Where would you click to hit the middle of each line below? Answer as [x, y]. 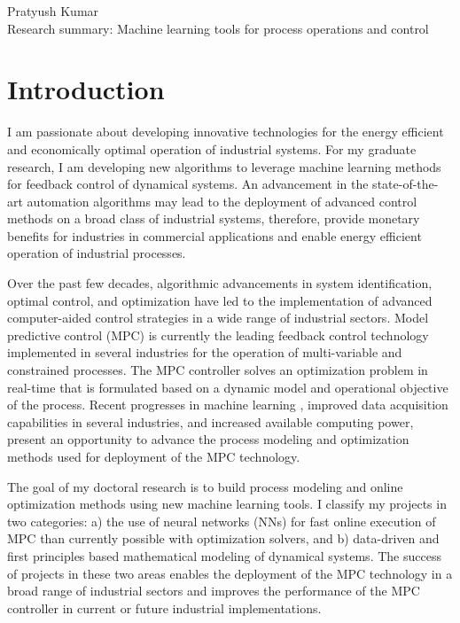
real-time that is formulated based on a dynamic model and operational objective [228, 387]
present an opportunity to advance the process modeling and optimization [208, 439]
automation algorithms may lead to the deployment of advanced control [222, 201]
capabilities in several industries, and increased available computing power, [211, 421]
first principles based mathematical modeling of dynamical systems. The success [224, 555]
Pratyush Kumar [53, 11]
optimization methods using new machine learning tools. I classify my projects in [227, 504]
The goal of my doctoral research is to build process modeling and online [205, 486]
